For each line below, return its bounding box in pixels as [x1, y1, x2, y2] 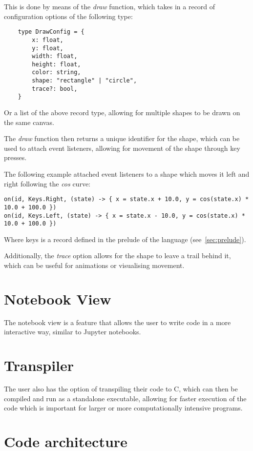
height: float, [32, 61, 81, 68]
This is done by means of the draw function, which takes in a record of [4, 1, 215, 11]
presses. [4, 152, 27, 163]
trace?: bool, [32, 85, 78, 92]
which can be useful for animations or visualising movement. [4, 260, 185, 270]
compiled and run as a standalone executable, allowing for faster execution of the [4, 393, 247, 403]
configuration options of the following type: [4, 11, 133, 21]
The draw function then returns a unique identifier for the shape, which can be [4, 133, 240, 143]
